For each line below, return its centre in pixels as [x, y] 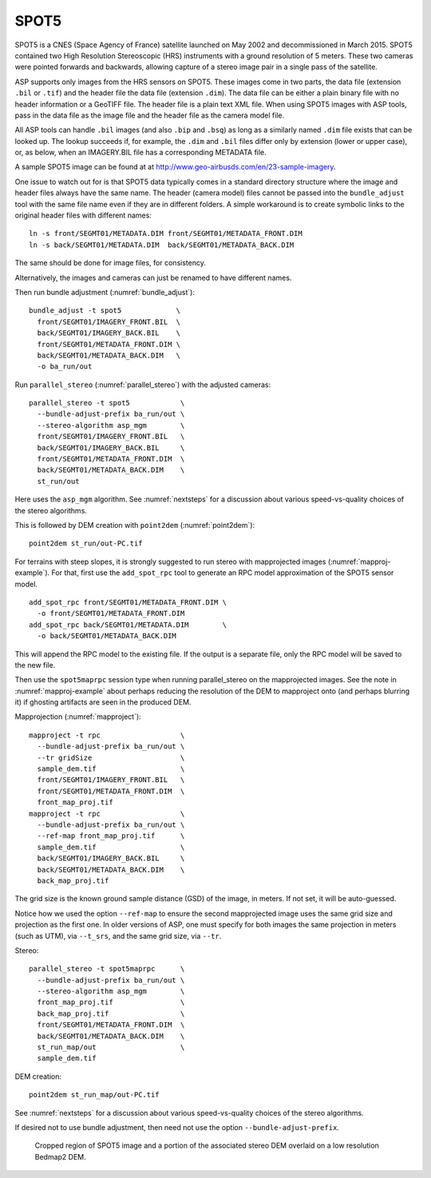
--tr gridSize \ [111, 757]
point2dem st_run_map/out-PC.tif [94, 1095]
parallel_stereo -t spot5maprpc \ [107, 969]
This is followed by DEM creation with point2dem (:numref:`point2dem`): [135, 525]
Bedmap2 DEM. [61, 1156]
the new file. [35, 665]
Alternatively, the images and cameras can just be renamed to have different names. [153, 278]
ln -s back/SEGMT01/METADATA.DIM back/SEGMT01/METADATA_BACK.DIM [162, 245]
